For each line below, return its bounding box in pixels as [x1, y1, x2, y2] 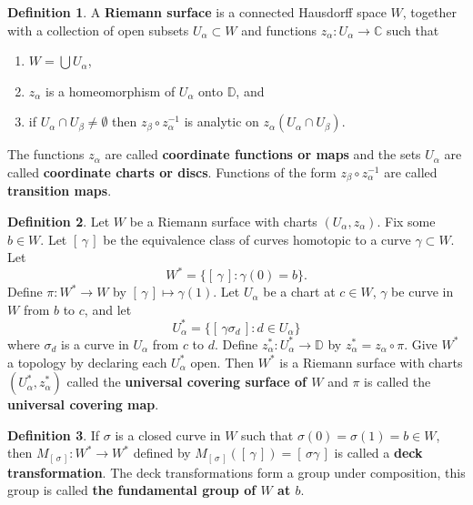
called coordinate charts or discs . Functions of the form [7, 162, 337, 181]
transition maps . [7, 181, 112, 200]
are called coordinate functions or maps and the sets [105, 145, 421, 164]
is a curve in [61, 334, 129, 353]
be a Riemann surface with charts [129, 212, 317, 231]
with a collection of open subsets [7, 20, 189, 39]
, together [402, 3, 457, 21]
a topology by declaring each [7, 352, 167, 371]
